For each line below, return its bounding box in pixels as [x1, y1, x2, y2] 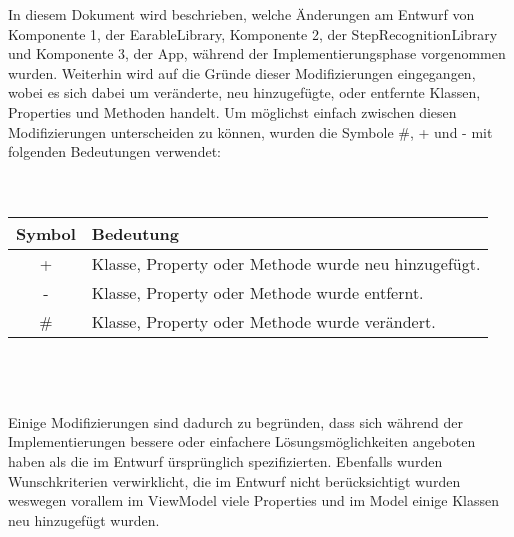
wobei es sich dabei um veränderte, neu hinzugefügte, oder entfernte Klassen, [8, 82, 481, 103]
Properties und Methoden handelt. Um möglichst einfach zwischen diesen [8, 101, 457, 122]
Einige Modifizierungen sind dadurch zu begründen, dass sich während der [8, 411, 463, 432]
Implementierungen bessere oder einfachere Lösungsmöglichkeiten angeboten [8, 431, 476, 452]
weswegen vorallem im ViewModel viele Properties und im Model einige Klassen [8, 490, 499, 511]
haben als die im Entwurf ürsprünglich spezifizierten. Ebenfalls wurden [8, 450, 443, 471]
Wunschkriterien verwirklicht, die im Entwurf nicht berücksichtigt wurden [8, 470, 461, 491]
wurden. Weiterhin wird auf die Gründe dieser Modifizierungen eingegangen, [8, 62, 476, 83]
